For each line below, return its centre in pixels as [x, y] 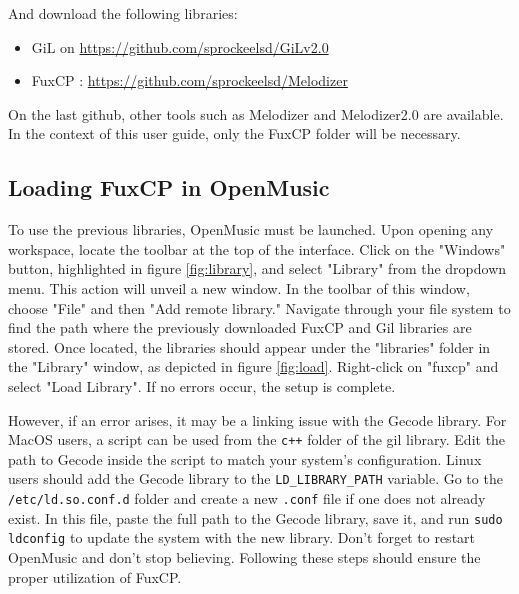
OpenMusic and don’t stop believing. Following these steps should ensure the [244, 556]
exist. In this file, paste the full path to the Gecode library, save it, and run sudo [255, 517]
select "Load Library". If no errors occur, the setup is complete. [202, 385]
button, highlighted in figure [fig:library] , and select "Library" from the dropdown [257, 268]
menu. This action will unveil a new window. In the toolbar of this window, [239, 287]
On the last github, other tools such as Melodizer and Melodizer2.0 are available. [256, 113]
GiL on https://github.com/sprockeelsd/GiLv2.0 [180, 46]
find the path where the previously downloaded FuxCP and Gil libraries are [240, 327]
